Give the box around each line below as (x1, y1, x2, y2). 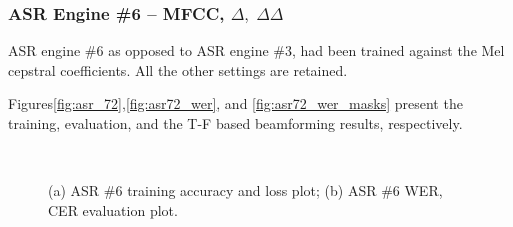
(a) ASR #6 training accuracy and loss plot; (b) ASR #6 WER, (48, 180, 443, 201)
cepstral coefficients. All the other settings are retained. (8, 59, 348, 80)
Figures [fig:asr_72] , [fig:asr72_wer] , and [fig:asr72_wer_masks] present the (8, 93, 463, 114)
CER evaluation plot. (48, 199, 178, 220)
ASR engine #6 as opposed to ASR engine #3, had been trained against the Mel (8, 40, 505, 61)
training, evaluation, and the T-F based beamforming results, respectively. (8, 113, 463, 133)
